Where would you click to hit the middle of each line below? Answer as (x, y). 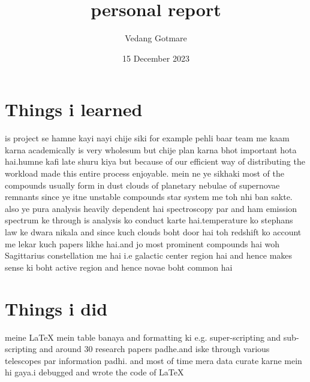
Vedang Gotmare (156, 38)
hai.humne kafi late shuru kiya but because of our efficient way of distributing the (155, 161)
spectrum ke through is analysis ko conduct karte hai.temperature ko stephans (149, 220)
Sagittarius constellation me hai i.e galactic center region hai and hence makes (149, 255)
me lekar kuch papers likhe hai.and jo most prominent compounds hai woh (142, 243)
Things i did (56, 308)
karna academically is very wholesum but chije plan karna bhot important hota (151, 149)
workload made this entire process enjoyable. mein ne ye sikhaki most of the (145, 173)
